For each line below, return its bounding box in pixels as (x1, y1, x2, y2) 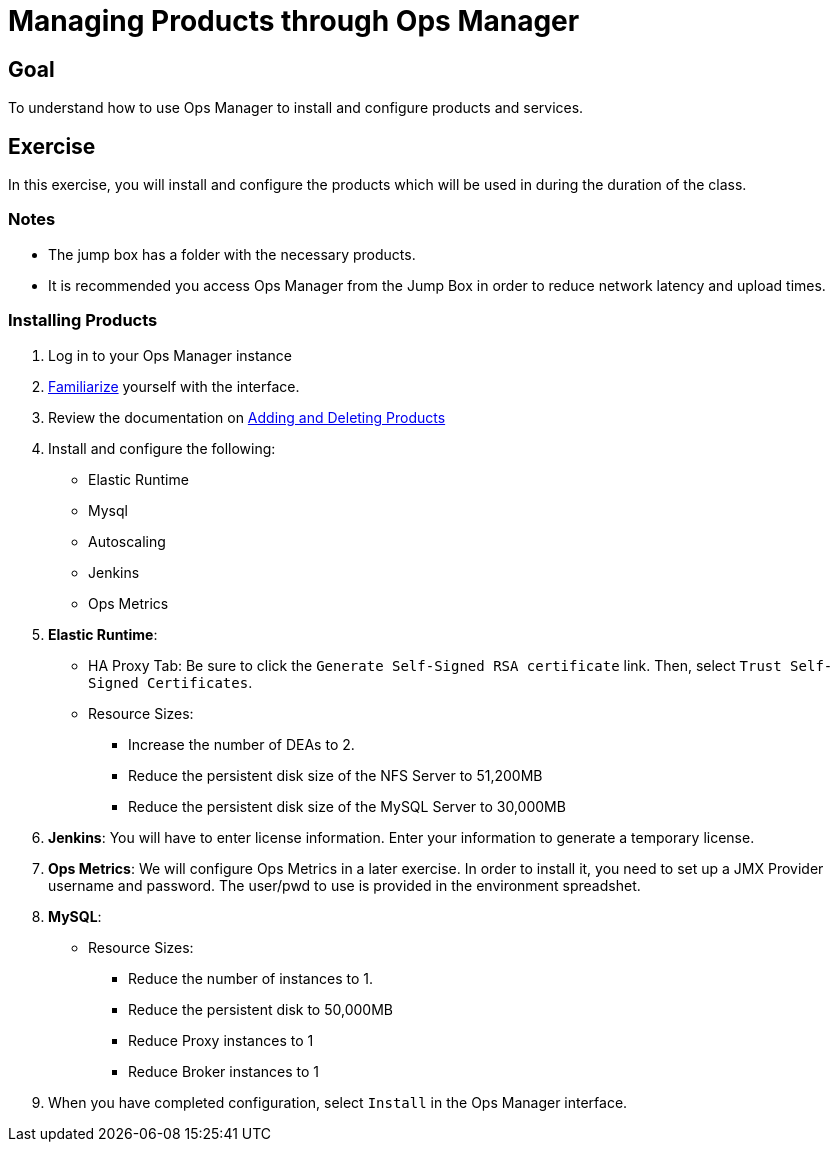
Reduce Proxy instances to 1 (128, 1031, 314, 1049)
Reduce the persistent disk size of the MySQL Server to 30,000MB (128, 797, 566, 815)
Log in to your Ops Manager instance (48, 346, 292, 364)
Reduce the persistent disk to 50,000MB (128, 1000, 393, 1018)
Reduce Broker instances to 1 (128, 1062, 320, 1080)
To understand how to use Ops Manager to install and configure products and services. (8, 99, 584, 117)
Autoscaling (88, 532, 166, 550)
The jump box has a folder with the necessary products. (48, 245, 416, 263)
